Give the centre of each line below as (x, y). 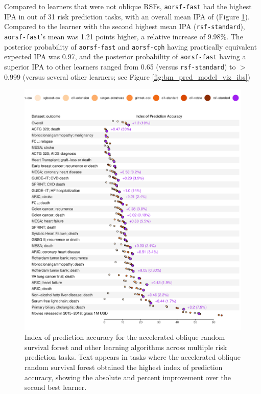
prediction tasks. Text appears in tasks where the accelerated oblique (133, 357)
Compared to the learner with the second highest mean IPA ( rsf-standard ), (125, 26)
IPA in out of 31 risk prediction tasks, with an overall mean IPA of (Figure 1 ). (127, 16)
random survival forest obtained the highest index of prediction (124, 367)
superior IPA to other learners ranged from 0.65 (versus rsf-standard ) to (120, 66)
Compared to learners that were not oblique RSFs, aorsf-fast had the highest (128, 6)
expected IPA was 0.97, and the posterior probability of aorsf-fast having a (125, 56)
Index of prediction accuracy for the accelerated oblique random (125, 337)
